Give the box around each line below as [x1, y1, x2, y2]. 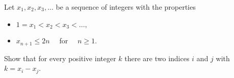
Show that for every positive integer [4, 53, 116, 63]
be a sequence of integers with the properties [56, 2, 196, 12]
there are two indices [124, 53, 190, 63]
